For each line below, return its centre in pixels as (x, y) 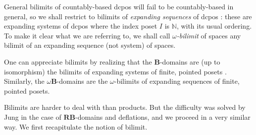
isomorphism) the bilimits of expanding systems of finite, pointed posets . (115, 71)
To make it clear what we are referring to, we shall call (87, 35)
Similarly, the (24, 81)
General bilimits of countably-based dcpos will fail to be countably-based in (119, 6)
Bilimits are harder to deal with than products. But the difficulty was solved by (125, 107)
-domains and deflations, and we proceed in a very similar (163, 117)
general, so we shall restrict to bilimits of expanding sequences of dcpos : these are (128, 16)
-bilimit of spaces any (209, 35)
